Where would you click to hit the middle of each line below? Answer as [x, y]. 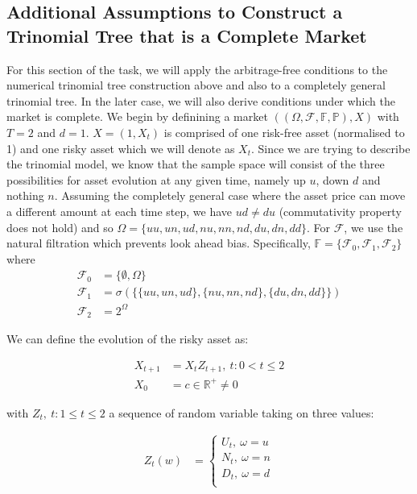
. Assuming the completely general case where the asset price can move [230, 195]
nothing [25, 195]
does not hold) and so [60, 227]
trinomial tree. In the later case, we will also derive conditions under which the [201, 100]
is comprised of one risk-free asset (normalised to [284, 132]
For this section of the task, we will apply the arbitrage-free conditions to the [197, 69]
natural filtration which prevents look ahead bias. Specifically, [159, 243]
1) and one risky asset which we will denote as [121, 148]
